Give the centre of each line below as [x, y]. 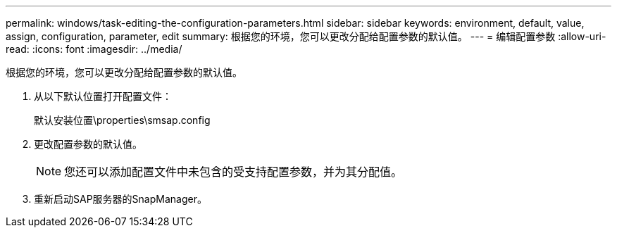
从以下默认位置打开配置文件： [103, 96]
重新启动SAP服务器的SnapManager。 [120, 199]
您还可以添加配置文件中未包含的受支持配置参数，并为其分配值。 [233, 172]
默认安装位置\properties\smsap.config [122, 120]
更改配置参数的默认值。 [88, 144]
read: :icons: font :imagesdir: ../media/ [94, 49]
